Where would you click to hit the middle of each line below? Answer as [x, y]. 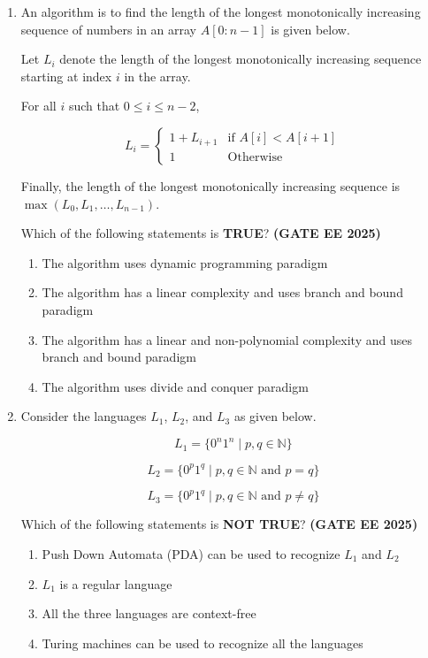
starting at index [66, 76]
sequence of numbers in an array [109, 29]
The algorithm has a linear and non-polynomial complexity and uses [227, 339]
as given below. [275, 416]
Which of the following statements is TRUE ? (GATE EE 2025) [201, 233]
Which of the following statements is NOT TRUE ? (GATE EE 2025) [219, 524]
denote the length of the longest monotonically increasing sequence [241, 59]
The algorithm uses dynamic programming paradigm [185, 262]
